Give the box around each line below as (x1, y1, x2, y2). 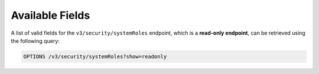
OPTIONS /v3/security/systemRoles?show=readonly (23, 53, 167, 60)
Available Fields (11, 9, 90, 22)
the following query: (11, 37, 60, 44)
